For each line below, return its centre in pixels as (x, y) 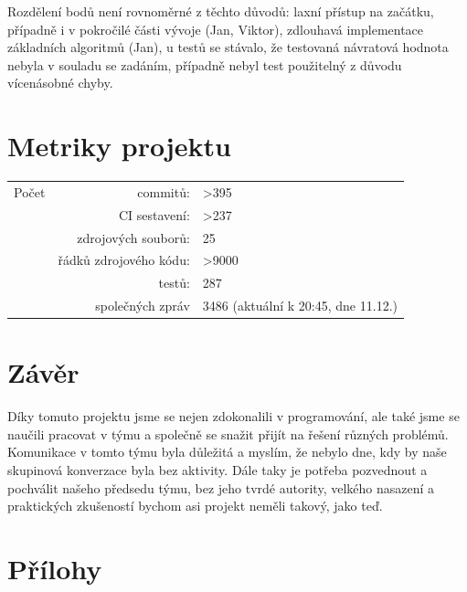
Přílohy (55, 569)
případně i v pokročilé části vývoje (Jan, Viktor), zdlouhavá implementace (216, 29)
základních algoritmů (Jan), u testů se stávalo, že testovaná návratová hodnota (228, 47)
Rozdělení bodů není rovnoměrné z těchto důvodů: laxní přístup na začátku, (221, 11)
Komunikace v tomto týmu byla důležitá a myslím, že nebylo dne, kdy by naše (227, 452)
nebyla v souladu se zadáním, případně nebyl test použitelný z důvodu (205, 64)
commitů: (164, 191)
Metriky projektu (119, 146)
